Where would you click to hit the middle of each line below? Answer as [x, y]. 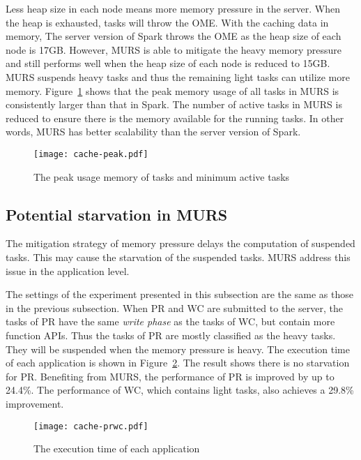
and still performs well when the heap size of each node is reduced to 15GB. [168, 63]
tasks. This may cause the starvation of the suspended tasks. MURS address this [178, 257]
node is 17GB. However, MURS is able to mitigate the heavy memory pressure [174, 49]
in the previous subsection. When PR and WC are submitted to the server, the [174, 307]
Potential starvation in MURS [117, 214]
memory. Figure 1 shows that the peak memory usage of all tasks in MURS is [172, 90]
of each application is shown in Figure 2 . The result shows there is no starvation [178, 363]
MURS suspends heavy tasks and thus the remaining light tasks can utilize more [178, 76]
